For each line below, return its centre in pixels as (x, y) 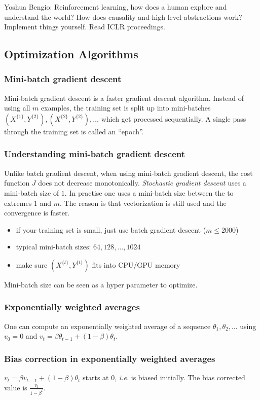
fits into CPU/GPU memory (136, 264)
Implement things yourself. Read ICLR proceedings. (85, 27)
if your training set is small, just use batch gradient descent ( (111, 229)
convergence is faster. (37, 213)
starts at (96, 377)
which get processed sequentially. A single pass (174, 118)
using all (17, 108)
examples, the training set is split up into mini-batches (126, 108)
